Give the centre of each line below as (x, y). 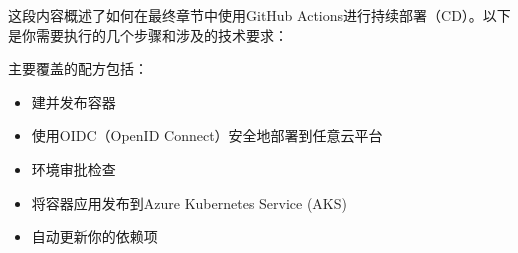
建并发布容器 (73, 101)
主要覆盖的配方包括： (78, 68)
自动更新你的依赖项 (94, 236)
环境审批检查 (73, 168)
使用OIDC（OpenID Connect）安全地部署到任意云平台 (207, 135)
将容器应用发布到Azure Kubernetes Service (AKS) (189, 202)
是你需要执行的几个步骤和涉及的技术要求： (148, 34)
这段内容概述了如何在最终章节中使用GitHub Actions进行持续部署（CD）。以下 (259, 15)
